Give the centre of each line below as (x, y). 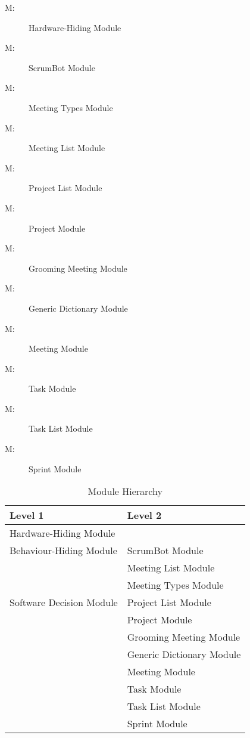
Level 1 (27, 515)
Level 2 (144, 515)
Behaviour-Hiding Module (63, 551)
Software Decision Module (64, 602)
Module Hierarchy (125, 491)
